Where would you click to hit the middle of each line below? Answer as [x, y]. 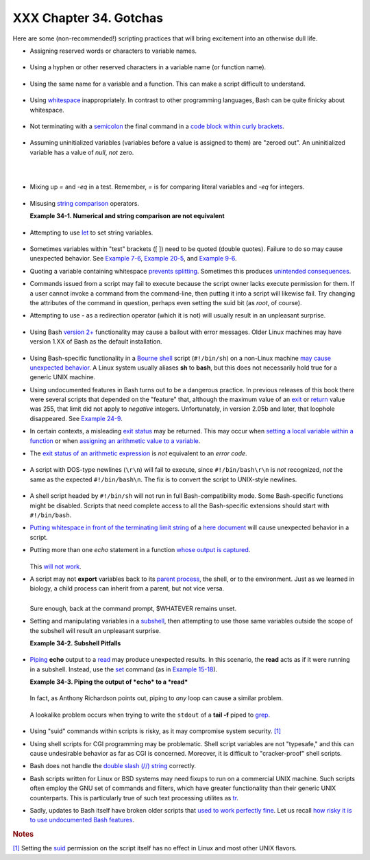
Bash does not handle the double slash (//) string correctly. [113, 766]
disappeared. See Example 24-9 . [76, 418]
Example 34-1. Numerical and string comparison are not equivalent [127, 216]
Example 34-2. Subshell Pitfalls [75, 643]
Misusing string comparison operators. [85, 203]
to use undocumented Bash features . [82, 820]
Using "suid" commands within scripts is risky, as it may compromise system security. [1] [155, 731]
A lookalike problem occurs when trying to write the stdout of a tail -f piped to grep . [150, 715]
